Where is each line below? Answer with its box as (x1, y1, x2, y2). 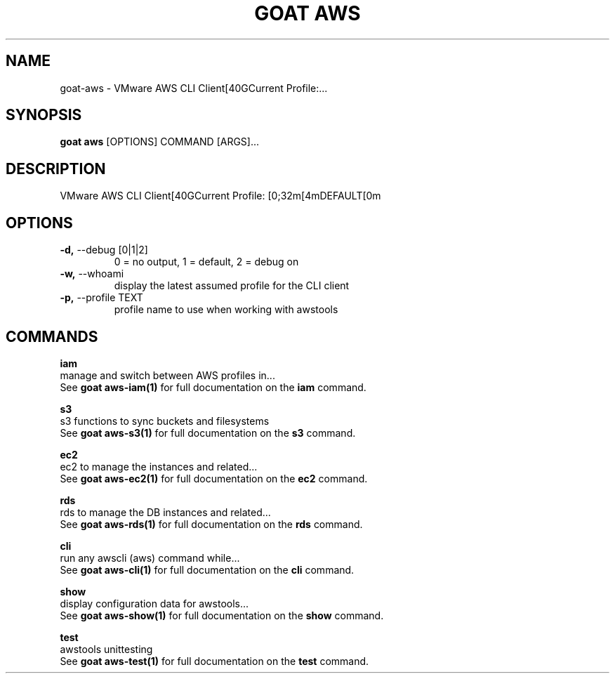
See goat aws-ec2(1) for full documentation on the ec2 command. (60, 472, 368, 484)
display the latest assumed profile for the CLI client (114, 279, 350, 292)
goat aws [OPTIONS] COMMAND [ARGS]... (60, 136, 260, 148)
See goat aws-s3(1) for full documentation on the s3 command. (60, 426, 356, 439)
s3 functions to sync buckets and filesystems (60, 414, 270, 427)
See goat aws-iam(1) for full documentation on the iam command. (60, 381, 366, 393)
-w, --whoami (60, 268, 124, 280)
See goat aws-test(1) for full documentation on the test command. (60, 654, 369, 667)
